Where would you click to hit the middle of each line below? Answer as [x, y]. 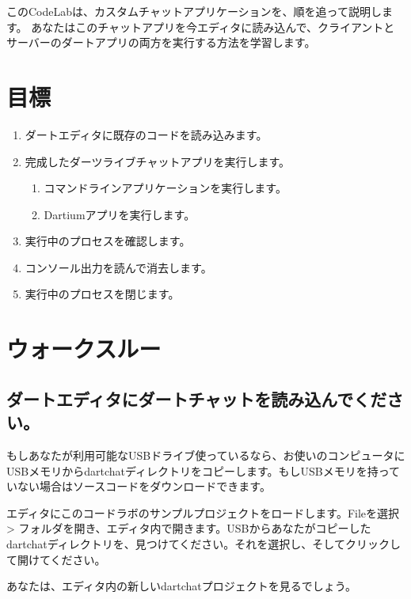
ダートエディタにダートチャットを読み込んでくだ [197, 398]
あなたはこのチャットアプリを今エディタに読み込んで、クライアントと [213, 27]
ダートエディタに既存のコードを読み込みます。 [146, 134]
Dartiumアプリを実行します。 [120, 214]
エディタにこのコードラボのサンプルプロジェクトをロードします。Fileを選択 [203, 512]
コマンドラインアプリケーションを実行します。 [165, 188]
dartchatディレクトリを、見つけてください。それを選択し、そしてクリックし [204, 544]
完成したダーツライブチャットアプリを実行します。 [157, 161]
